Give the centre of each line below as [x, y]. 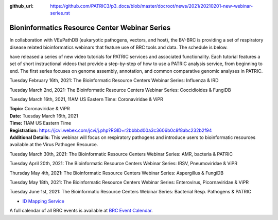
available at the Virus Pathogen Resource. [54, 145]
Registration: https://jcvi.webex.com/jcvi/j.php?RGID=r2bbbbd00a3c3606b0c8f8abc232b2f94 [111, 130]
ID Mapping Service [43, 201]
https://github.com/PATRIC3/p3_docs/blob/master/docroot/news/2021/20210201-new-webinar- [152, 6]
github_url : [21, 6]
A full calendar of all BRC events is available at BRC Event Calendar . [81, 211]
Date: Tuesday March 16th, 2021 [44, 116]
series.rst [60, 13]
